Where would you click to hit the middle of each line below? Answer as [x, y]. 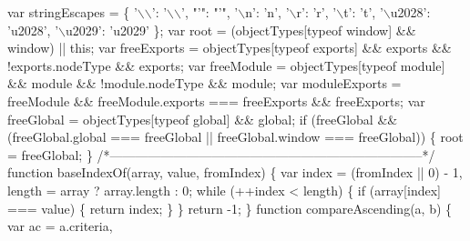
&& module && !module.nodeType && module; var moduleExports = [204, 83]
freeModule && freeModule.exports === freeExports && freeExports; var [216, 100]
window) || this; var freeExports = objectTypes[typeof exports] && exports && [230, 48]
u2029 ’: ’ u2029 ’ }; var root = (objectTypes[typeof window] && [241, 30]
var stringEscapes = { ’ [72, 12]
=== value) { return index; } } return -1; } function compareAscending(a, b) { [230, 208]
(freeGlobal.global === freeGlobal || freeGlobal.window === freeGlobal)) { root [235, 137]
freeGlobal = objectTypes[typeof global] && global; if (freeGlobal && [203, 119]
